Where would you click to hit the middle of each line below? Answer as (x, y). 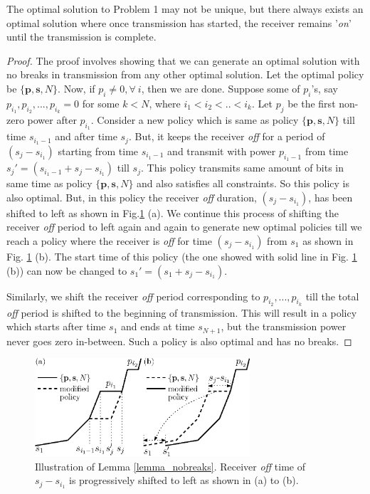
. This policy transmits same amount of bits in (242, 168)
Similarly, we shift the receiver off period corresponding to (133, 296)
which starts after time (56, 326)
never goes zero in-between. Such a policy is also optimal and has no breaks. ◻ (179, 341)
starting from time (98, 151)
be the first (312, 103)
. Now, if (76, 88)
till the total (332, 296)
